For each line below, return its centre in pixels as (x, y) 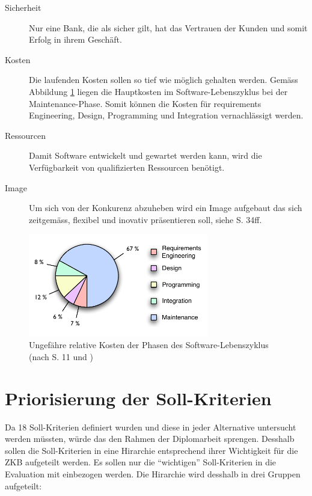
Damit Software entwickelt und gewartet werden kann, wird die (145, 155)
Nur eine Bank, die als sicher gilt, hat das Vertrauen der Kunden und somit (168, 27)
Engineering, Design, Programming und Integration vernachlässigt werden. (166, 115)
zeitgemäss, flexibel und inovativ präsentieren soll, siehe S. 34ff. (145, 219)
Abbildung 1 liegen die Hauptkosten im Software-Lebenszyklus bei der (158, 91)
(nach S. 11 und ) (61, 356)
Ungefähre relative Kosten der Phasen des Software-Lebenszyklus (149, 345)
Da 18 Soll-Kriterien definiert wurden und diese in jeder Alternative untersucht (151, 427)
